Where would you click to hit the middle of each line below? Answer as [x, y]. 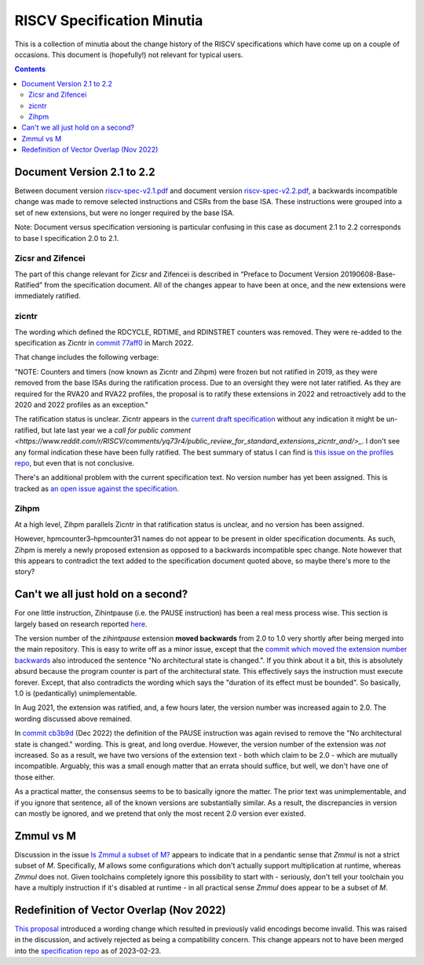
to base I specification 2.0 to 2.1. [67, 238]
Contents [30, 69]
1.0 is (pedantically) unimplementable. [76, 693]
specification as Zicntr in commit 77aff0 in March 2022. [104, 342]
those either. [35, 777]
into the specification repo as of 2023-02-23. [88, 951]
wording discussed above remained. [73, 718]
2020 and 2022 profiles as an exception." [82, 404]
